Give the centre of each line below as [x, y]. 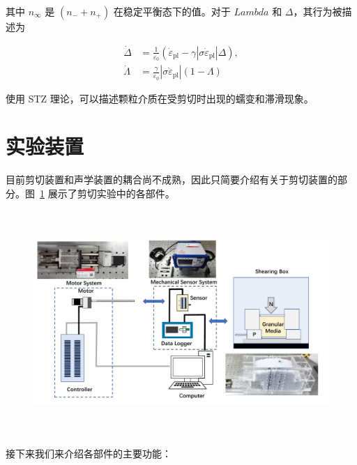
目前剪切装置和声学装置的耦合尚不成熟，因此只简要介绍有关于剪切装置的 [172, 180]
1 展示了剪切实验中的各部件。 [107, 193]
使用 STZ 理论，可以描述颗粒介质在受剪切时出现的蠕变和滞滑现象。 [160, 98]
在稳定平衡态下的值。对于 [172, 11]
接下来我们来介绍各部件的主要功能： [89, 453]
